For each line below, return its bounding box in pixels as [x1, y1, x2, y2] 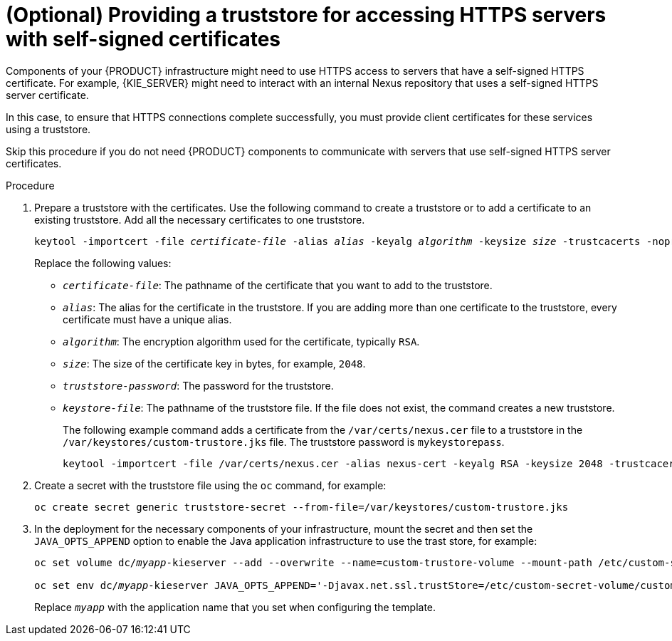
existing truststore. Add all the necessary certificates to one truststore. [34, 213, 365, 226]
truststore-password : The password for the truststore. [63, 379, 334, 392]
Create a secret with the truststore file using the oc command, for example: [34, 479, 387, 491]
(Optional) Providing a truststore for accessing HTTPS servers [6, 3, 607, 27]
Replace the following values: [34, 256, 172, 269]
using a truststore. [6, 123, 91, 135]
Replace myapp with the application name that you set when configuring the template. [34, 600, 436, 613]
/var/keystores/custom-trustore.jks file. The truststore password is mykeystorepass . [63, 435, 505, 448]
